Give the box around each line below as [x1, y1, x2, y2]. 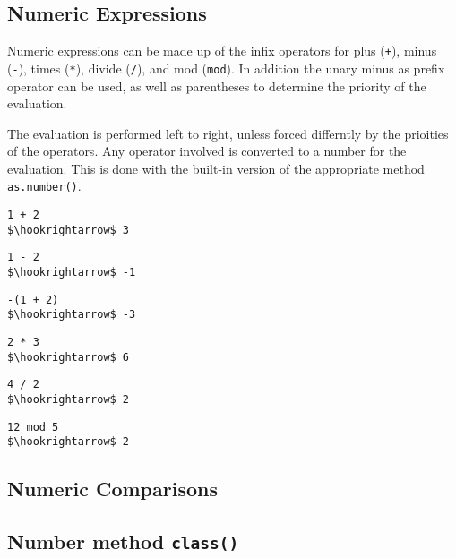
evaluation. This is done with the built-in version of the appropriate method [7, 159, 425, 177]
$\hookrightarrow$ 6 [7, 350, 130, 364]
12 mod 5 [7, 420, 59, 434]
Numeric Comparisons [7, 475, 218, 502]
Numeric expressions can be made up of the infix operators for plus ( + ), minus [7, 41, 437, 60]
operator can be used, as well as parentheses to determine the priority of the [7, 76, 426, 95]
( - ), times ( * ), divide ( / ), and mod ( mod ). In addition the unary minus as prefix [7, 58, 445, 77]
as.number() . [7, 176, 82, 195]
